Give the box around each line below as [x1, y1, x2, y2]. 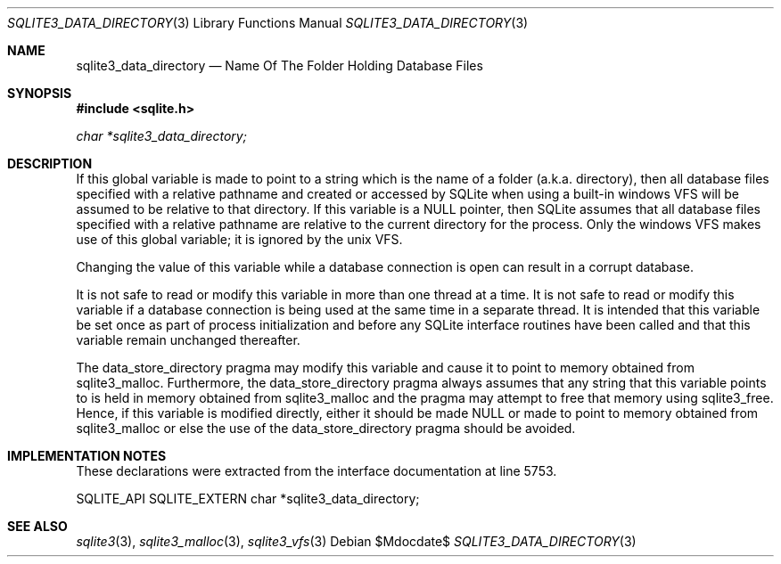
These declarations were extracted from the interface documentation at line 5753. [76, 463, 557, 478]
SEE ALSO [7, 519, 68, 534]
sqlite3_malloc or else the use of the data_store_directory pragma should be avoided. [76, 421, 576, 436]
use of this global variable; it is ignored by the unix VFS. [76, 232, 403, 247]
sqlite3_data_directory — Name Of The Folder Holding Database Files [76, 58, 483, 73]
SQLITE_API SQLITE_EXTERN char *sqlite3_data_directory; [76, 491, 420, 506]
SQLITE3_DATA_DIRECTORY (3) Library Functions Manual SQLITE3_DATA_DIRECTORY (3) [7, 15, 529, 30]
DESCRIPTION [7, 156, 93, 171]
